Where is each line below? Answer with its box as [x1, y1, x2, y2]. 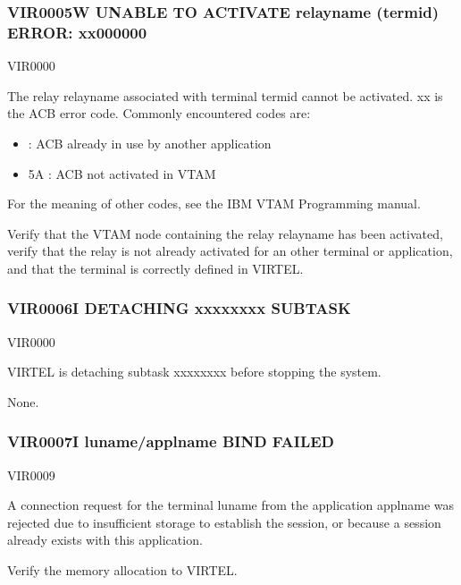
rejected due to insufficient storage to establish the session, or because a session [7, 513, 441, 531]
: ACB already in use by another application [28, 133, 272, 152]
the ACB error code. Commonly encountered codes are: [7, 104, 311, 123]
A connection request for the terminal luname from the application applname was [7, 496, 455, 514]
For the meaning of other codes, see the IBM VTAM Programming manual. [7, 194, 421, 213]
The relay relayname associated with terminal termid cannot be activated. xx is [7, 86, 443, 105]
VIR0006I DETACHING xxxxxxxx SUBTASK [7, 297, 351, 319]
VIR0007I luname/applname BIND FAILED [7, 430, 335, 453]
